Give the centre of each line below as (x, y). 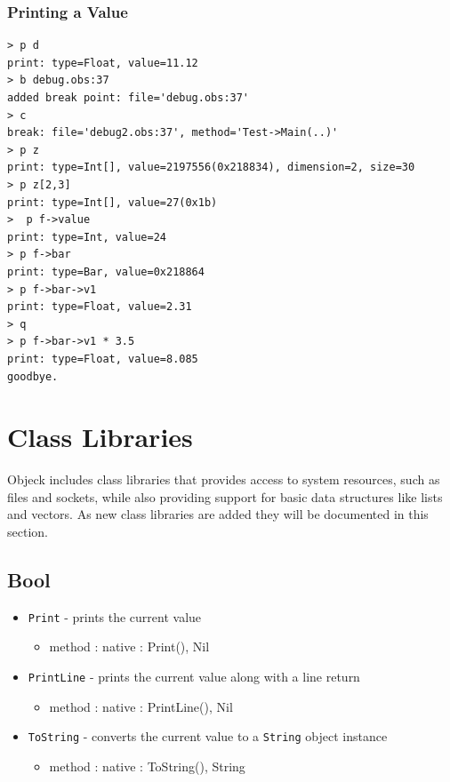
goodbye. (33, 376)
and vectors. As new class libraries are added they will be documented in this (218, 514)
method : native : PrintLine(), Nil (141, 706)
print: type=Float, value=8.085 (103, 359)
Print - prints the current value (115, 616)
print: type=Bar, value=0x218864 (106, 271)
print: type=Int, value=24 (87, 237)
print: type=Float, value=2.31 (100, 307)
